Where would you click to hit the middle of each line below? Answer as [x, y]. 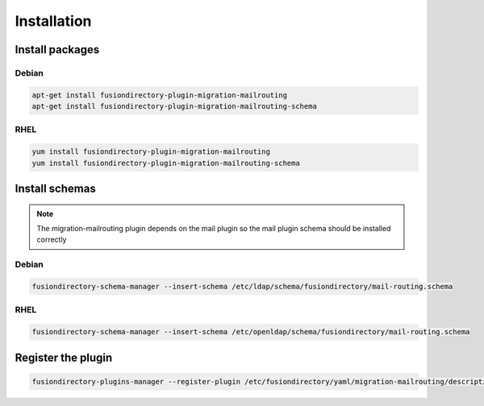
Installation [53, 21]
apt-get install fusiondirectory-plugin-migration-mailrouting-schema [175, 106]
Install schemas [55, 189]
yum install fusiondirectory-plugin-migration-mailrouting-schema [166, 163]
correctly [52, 240]
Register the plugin [64, 357]
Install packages [57, 50]
